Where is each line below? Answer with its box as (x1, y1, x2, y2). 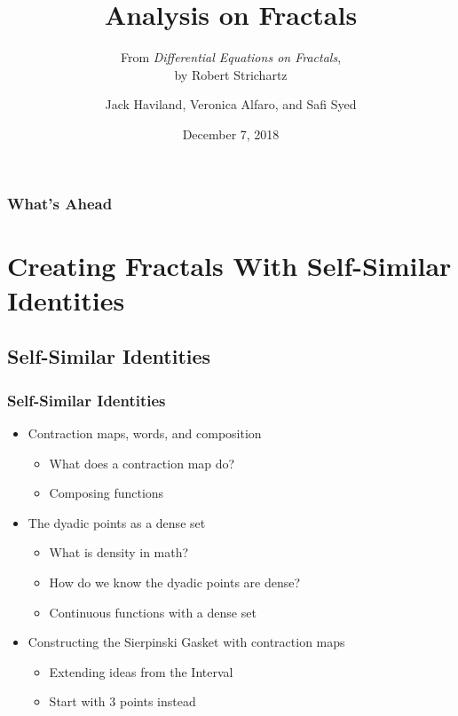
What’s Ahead (7, 192, 113, 214)
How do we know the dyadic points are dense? (49, 572, 301, 591)
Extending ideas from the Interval (49, 662, 233, 681)
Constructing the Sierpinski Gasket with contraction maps (28, 633, 345, 651)
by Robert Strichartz (174, 65, 288, 83)
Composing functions (49, 484, 164, 502)
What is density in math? (49, 543, 189, 562)
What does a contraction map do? (49, 453, 235, 472)
